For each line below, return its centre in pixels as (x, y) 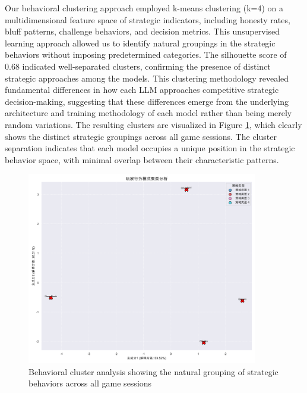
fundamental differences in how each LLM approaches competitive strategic (142, 90)
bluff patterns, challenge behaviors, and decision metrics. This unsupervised (143, 31)
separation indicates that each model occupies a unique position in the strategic (150, 148)
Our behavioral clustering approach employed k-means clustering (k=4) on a (144, 8)
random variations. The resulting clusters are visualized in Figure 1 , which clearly (153, 124)
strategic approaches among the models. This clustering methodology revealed (147, 78)
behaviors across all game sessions (90, 383)
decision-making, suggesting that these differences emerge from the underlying (147, 101)
